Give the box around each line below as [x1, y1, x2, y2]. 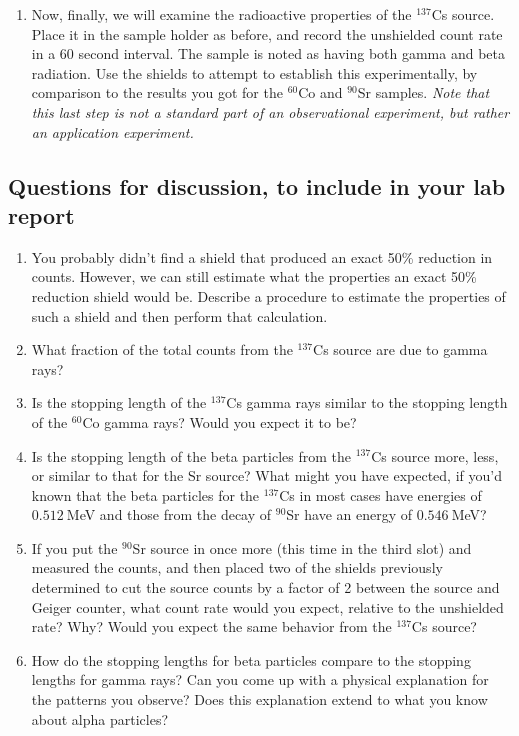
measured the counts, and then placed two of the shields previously [31, 557, 443, 578]
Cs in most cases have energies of [279, 484, 482, 505]
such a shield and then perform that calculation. [31, 305, 328, 326]
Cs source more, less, [371, 445, 499, 466]
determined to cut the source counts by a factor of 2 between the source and [31, 577, 500, 598]
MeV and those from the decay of [66, 504, 272, 525]
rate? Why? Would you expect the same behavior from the [31, 616, 392, 637]
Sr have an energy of [286, 504, 413, 525]
